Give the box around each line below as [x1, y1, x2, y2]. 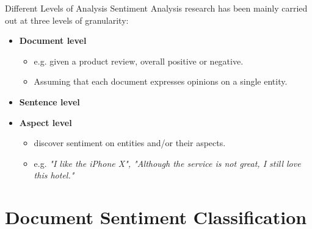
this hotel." [34, 169, 74, 181]
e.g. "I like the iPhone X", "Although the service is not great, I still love [34, 157, 301, 169]
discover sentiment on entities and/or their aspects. [34, 136, 226, 149]
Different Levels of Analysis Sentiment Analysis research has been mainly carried [5, 2, 308, 14]
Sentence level [19, 95, 80, 108]
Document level [19, 34, 87, 47]
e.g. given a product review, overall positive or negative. [34, 54, 244, 67]
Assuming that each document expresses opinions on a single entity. [34, 75, 288, 88]
